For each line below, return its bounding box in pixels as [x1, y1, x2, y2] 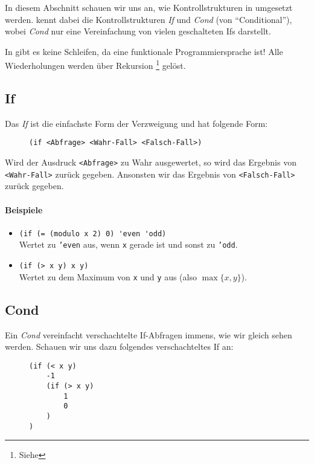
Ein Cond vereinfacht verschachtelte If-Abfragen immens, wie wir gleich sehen [5, 328, 292, 341]
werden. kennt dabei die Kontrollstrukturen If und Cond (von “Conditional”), [5, 13, 292, 25]
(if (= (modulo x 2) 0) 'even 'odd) [19, 229, 167, 238]
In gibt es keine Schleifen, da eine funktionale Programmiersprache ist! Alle [5, 45, 283, 57]
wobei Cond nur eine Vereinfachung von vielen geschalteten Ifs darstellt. [5, 25, 271, 37]
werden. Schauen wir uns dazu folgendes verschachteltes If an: [5, 340, 234, 353]
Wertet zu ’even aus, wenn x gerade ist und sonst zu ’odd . [19, 238, 238, 251]
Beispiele [5, 203, 43, 216]
